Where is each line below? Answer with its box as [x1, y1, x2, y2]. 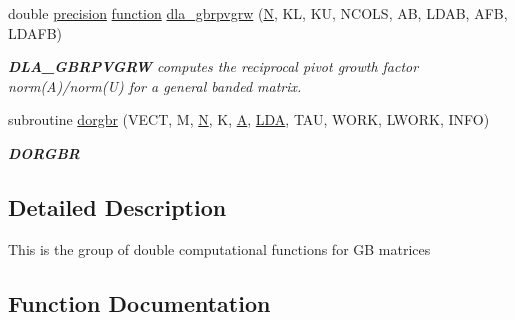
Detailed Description [8, 191, 227, 222]
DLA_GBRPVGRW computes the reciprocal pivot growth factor [8, 56, 419, 77]
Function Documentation [8, 287, 271, 318]
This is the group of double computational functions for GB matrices [8, 238, 431, 259]
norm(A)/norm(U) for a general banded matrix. [8, 75, 302, 96]
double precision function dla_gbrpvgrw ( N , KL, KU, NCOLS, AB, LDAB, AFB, [8, 3, 508, 23]
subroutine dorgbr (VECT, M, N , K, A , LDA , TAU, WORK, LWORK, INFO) [8, 109, 490, 130]
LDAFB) [8, 22, 63, 43]
